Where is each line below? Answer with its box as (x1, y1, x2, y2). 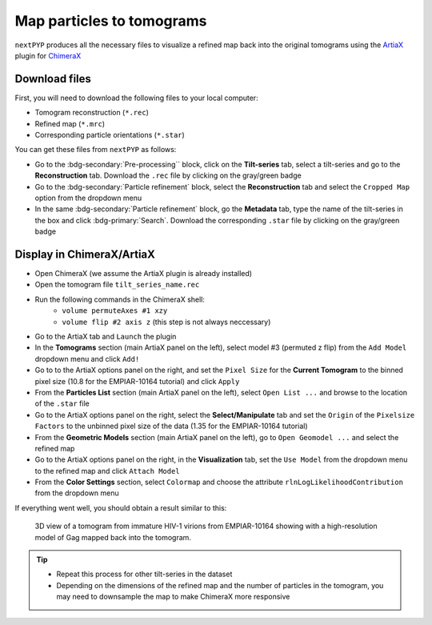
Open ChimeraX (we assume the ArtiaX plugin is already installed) (34, 269, 252, 278)
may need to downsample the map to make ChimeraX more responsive (56, 592, 290, 602)
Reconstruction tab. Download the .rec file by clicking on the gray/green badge (34, 170, 302, 180)
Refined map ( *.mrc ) (34, 118, 106, 128)
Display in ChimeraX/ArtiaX (14, 247, 156, 261)
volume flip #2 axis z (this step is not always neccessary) (62, 317, 271, 327)
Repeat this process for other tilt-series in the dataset (56, 569, 233, 579)
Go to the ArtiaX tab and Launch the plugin (34, 332, 177, 341)
